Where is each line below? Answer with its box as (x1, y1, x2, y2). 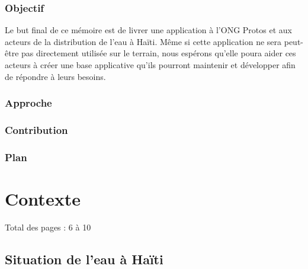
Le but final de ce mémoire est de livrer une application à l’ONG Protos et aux (5, 24, 292, 36)
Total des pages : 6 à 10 (5, 220, 91, 233)
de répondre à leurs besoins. (5, 70, 106, 82)
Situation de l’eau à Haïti (5, 249, 163, 268)
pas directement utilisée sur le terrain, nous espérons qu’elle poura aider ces (21, 47, 296, 59)
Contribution (5, 122, 68, 137)
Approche (5, 95, 52, 110)
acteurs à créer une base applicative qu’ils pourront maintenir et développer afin (5, 59, 296, 71)
